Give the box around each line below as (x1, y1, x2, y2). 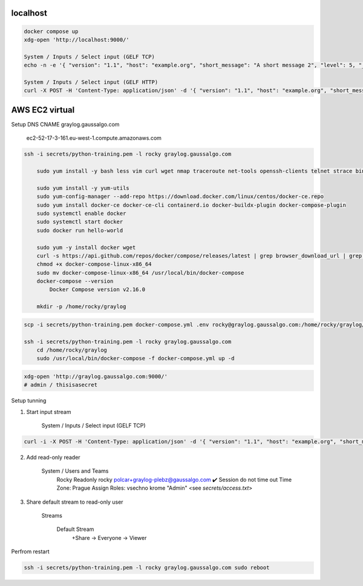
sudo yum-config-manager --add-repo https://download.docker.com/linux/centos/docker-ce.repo (36, 193, 324, 200)
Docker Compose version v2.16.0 (49, 286, 145, 293)
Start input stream (26, 408, 71, 415)
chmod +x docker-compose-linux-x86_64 (36, 261, 152, 268)
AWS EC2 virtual (11, 105, 75, 115)
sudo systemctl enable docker (36, 209, 126, 217)
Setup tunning (11, 397, 47, 404)
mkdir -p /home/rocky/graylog (36, 303, 126, 310)
